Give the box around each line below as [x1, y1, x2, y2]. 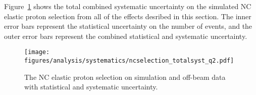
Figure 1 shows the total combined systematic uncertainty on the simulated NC [4, 1, 251, 11]
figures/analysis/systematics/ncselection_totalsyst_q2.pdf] [24, 57, 234, 65]
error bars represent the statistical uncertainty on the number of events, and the [4, 21, 252, 31]
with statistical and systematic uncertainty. [24, 81, 158, 92]
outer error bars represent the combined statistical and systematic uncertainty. [4, 30, 247, 41]
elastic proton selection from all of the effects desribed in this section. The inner [4, 11, 251, 21]
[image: [24, 49, 50, 56]
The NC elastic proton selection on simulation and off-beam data [24, 71, 226, 82]
